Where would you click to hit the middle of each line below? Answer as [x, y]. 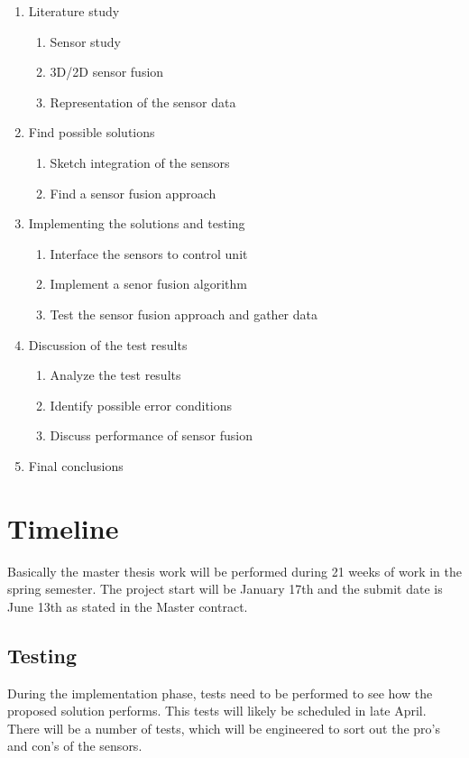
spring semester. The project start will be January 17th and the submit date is [225, 589]
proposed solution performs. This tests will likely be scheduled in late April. [217, 711]
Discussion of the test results [108, 344]
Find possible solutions [92, 132]
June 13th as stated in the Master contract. [128, 606]
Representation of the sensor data [143, 102]
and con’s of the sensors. [75, 746]
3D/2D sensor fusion [107, 72]
